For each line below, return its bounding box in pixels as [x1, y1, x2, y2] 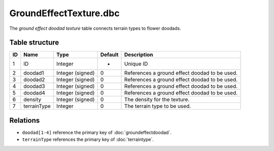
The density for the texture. [124, 96, 190, 103]
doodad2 [23, 76, 45, 83]
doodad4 [23, 89, 46, 96]
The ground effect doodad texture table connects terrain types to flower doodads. [9, 25, 181, 31]
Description [124, 51, 153, 58]
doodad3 [23, 83, 45, 90]
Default [100, 51, 119, 58]
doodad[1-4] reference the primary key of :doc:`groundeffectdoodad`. [22, 129, 172, 135]
